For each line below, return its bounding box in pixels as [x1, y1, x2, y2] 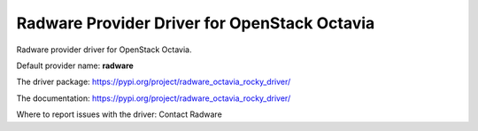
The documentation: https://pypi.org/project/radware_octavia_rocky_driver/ [16, 93, 291, 104]
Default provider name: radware [16, 60, 135, 71]
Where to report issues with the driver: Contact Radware [16, 109, 223, 119]
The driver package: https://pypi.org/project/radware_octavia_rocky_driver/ [16, 76, 291, 88]
